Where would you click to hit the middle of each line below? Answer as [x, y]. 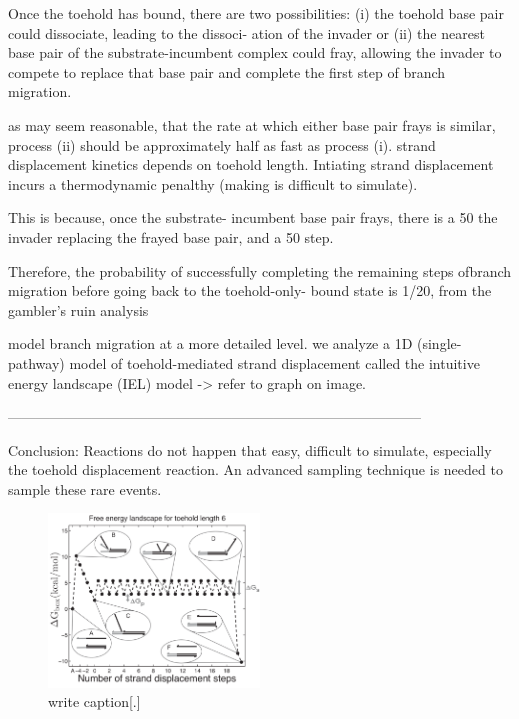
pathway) [36, 362]
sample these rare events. [85, 488]
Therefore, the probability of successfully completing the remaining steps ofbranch [260, 270]
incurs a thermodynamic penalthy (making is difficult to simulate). [213, 183]
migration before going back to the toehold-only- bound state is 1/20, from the [250, 290]
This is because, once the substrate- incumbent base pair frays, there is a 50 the [253, 217]
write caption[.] [94, 701]
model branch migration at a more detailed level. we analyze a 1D [210, 343]
